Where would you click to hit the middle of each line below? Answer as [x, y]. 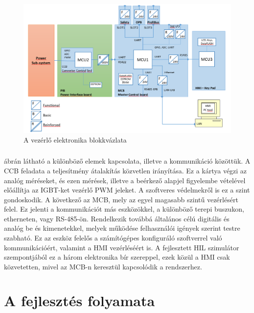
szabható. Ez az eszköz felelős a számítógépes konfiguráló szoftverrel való [113, 238]
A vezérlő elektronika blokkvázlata [75, 140]
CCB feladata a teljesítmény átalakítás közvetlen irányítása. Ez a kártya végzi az [126, 170]
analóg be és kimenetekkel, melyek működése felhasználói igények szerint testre [122, 228]
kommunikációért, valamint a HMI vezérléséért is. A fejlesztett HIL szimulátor [122, 247]
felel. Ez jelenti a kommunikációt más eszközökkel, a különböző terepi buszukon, [124, 209]
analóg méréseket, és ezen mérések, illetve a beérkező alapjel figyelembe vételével [125, 180]
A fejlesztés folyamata [80, 300]
